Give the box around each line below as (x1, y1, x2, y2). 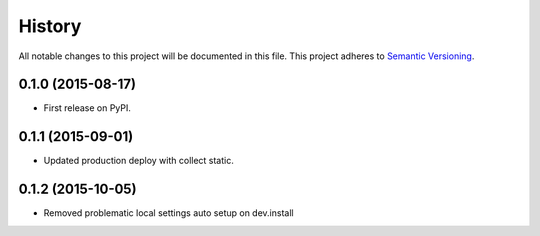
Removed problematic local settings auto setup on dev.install (43, 207, 294, 219)
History (18, 15, 82, 37)
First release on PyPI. (43, 102, 132, 114)
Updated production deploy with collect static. (43, 155, 234, 167)
